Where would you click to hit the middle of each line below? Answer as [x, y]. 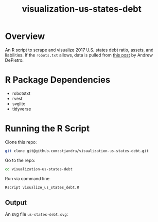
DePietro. [14, 60]
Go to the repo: [20, 160]
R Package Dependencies [58, 80]
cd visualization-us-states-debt [39, 169]
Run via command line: [28, 178]
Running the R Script [47, 129]
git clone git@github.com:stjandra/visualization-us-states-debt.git [77, 151]
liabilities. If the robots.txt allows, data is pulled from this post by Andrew [79, 55]
